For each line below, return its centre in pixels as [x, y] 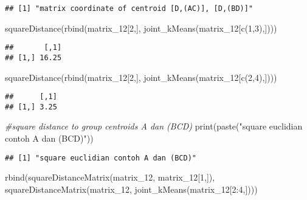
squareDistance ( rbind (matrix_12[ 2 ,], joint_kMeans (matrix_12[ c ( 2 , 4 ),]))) [141, 77]
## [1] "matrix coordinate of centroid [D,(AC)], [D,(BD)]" [129, 9]
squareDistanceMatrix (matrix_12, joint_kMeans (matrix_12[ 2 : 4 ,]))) [131, 189]
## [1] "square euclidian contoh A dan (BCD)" [101, 158]
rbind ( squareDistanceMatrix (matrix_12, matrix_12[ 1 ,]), [110, 177]
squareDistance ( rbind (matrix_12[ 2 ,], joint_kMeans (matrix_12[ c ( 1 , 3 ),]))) [141, 28]
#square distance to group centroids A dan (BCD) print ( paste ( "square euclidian [154, 126]
